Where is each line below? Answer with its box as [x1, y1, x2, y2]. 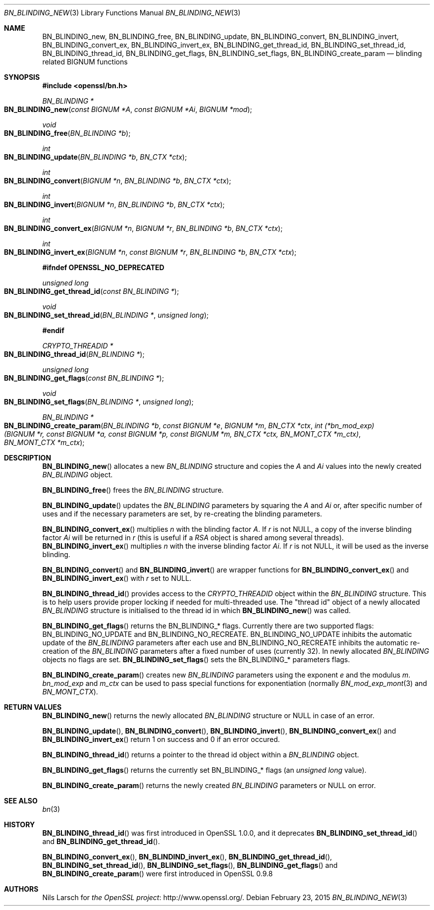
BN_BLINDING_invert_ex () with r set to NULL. [42, 574, 191, 582]
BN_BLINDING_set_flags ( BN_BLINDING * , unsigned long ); [4, 398, 194, 406]
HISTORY [4, 820, 35, 829]
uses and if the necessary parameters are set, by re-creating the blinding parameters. [42, 510, 323, 518]
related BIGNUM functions [42, 57, 128, 66]
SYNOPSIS [4, 73, 40, 81]
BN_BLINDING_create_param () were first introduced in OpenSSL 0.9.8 [42, 869, 273, 878]
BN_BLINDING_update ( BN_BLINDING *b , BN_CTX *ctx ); [4, 153, 187, 161]
